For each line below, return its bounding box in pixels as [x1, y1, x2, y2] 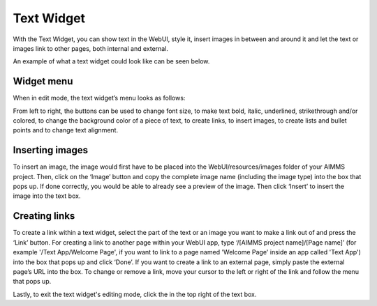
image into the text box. [13, 192, 81, 200]
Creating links [13, 210, 75, 222]
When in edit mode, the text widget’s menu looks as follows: [13, 94, 186, 102]
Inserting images [13, 144, 89, 156]
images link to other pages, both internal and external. [13, 44, 169, 52]
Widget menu [13, 75, 73, 87]
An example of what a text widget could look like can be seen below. [13, 57, 210, 66]
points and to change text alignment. [13, 126, 119, 135]
